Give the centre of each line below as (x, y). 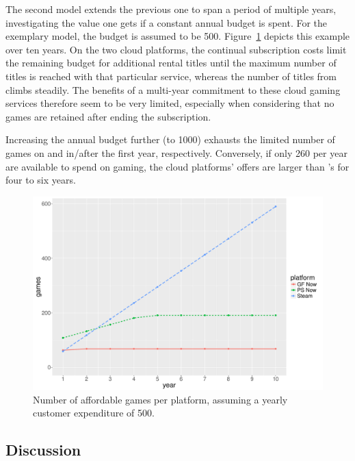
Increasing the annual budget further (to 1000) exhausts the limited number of (170, 139)
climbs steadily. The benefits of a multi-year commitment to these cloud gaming (173, 89)
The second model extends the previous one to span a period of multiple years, (171, 9)
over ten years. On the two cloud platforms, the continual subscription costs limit (176, 49)
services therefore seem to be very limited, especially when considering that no (170, 103)
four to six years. (41, 180)
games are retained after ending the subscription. (108, 116)
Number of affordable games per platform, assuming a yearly (160, 399)
